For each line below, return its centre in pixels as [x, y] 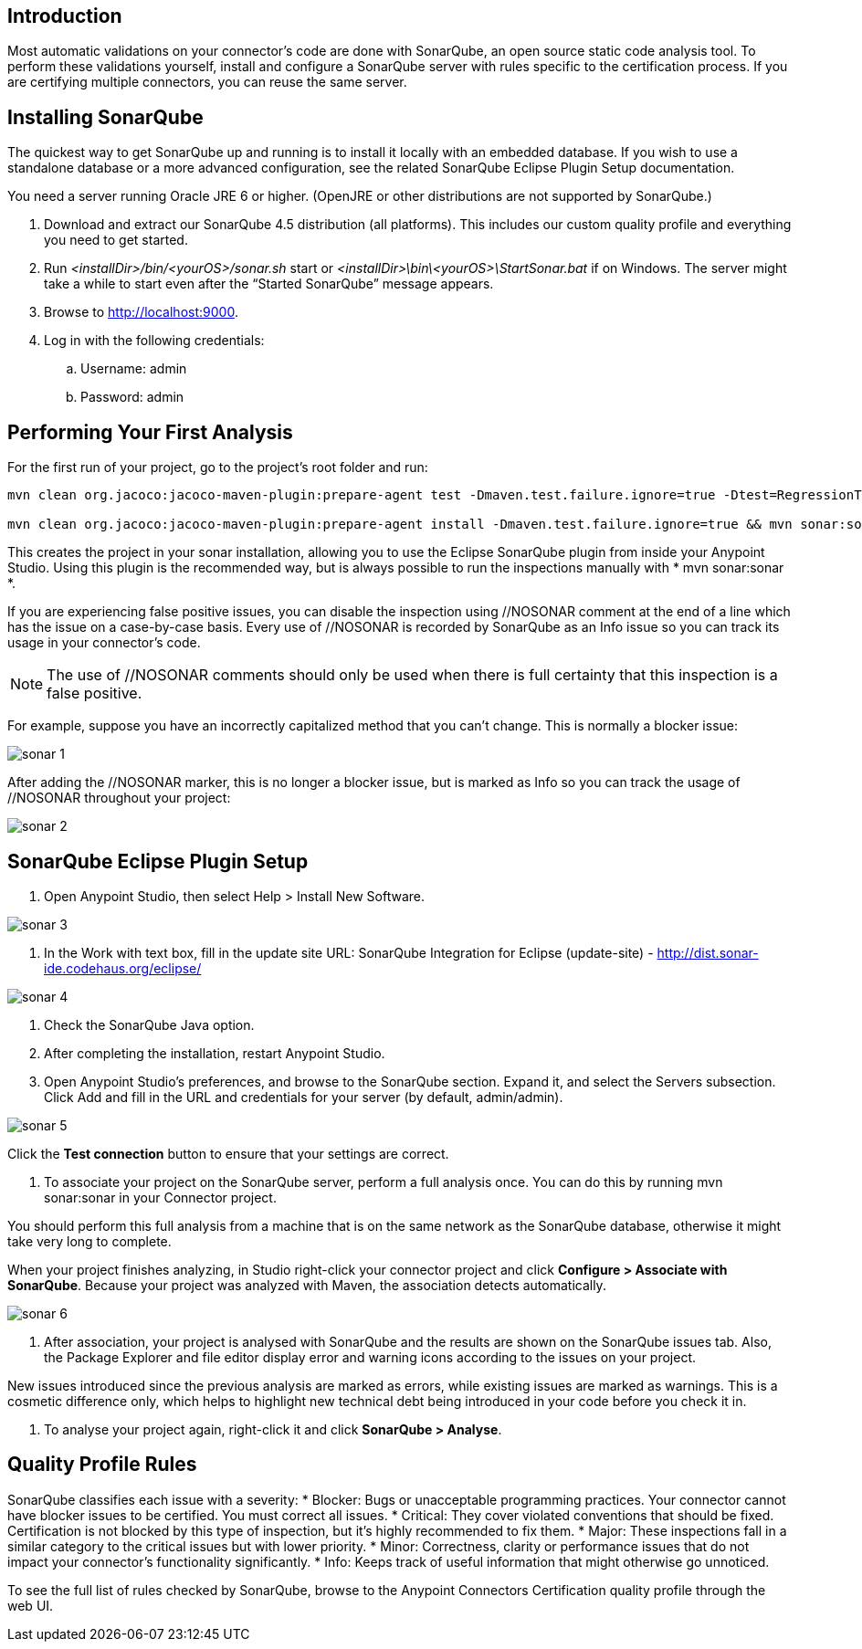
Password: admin [132, 397]
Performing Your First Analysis [150, 432]
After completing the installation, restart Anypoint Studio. [215, 1053]
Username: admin [134, 369]
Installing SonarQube [105, 117]
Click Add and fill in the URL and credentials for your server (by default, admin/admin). [304, 1097]
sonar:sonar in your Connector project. [160, 1197]
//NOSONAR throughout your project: [119, 798]
